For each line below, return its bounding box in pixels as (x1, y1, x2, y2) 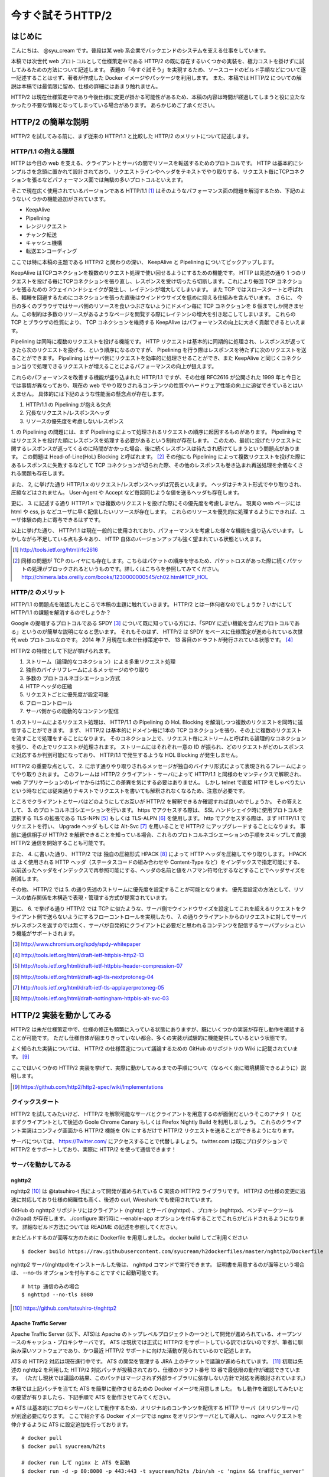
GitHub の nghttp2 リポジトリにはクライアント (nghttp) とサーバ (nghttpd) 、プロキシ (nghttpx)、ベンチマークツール (11, 1207, 294, 1214)
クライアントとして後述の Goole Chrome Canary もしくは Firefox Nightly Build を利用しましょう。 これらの (21, 1118, 282, 1125)
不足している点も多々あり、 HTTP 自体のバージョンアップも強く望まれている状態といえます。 (36, 535, 265, 542)
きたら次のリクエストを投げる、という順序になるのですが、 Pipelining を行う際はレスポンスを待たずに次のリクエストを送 (11, 346, 307, 353)
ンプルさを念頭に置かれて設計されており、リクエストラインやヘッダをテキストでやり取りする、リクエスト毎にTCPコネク (11, 168, 305, 175)
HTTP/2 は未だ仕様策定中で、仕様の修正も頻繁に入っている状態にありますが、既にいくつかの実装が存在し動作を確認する (11, 1026, 305, 1033)
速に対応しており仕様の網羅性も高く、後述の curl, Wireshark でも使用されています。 (11, 1196, 216, 1203)
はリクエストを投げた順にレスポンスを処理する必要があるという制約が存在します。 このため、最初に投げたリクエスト (11, 437, 297, 444)
